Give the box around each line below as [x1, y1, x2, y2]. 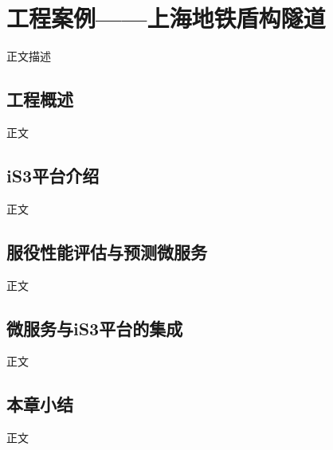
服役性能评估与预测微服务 [6, 239, 207, 264]
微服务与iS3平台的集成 [6, 315, 183, 340]
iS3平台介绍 [6, 162, 100, 187]
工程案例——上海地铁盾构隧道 [6, 2, 326, 34]
